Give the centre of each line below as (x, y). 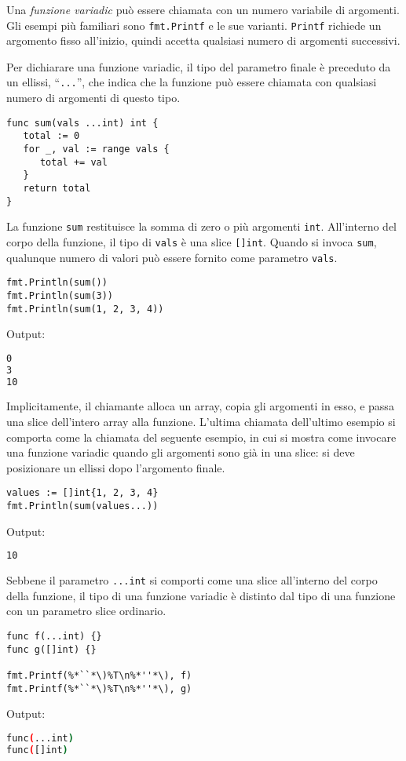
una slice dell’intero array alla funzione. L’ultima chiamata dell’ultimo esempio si (201, 422)
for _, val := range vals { (96, 149)
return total (57, 188)
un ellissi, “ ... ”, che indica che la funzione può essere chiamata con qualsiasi (192, 82)
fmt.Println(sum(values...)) (82, 506)
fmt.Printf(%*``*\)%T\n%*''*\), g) (99, 688)
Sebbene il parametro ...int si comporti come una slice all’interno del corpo (192, 580)
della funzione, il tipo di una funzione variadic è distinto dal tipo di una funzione (201, 595)
